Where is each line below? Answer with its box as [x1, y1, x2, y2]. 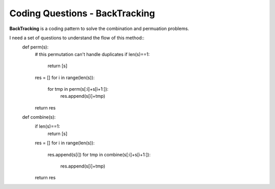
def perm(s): [22, 44, 48, 50]
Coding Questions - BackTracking [9, 8, 155, 19]
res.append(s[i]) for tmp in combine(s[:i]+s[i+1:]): [47, 151, 151, 157]
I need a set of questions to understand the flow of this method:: [9, 35, 145, 41]
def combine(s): [22, 114, 56, 120]
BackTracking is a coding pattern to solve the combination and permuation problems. [9, 25, 189, 32]
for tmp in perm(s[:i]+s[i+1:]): [47, 86, 109, 92]
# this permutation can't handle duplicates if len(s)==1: [35, 51, 150, 57]
